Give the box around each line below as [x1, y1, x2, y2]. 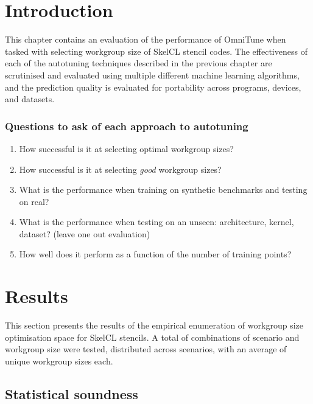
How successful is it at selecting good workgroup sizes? [19, 162, 222, 175]
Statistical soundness [5, 384, 138, 403]
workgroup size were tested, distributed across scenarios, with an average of [5, 343, 287, 355]
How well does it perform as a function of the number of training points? [19, 248, 292, 260]
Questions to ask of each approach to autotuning [5, 118, 248, 133]
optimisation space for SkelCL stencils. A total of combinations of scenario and [5, 330, 300, 343]
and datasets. [5, 92, 55, 105]
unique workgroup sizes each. [5, 354, 113, 367]
